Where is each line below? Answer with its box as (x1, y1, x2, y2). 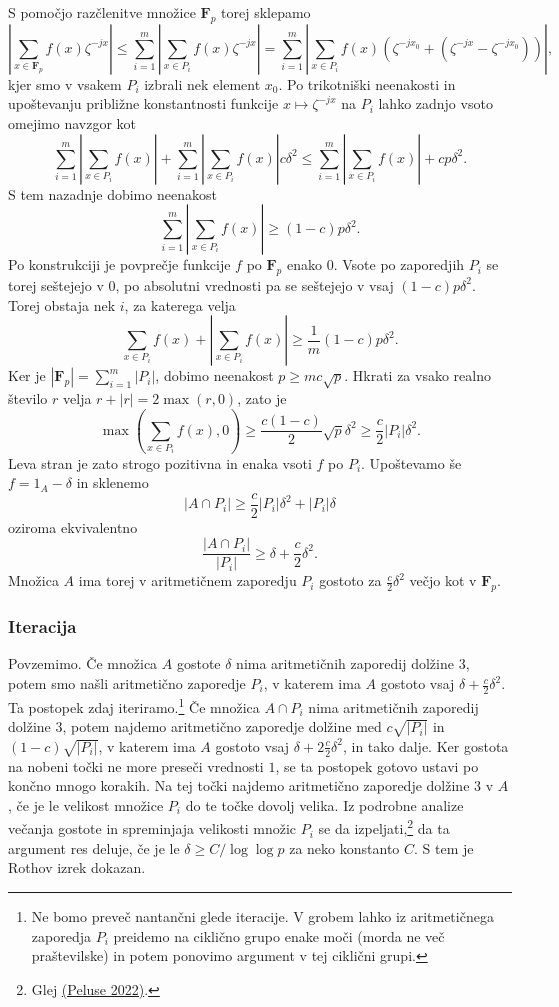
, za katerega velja (124, 294, 236, 315)
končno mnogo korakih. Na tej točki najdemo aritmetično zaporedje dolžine (8, 775, 470, 796)
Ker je (8, 365, 46, 386)
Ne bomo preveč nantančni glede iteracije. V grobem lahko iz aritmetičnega (31, 905, 494, 926)
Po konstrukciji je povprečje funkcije (8, 254, 231, 275)
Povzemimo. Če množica (8, 653, 158, 674)
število (8, 387, 48, 408)
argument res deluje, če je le (8, 837, 180, 858)
